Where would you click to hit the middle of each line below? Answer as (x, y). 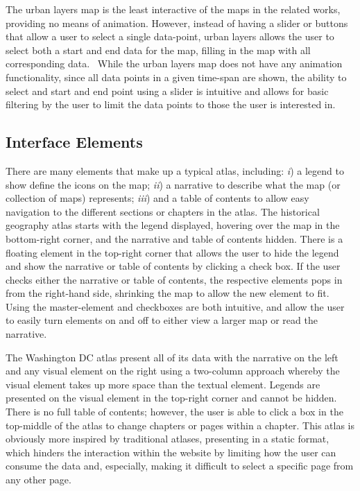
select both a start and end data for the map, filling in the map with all (158, 50)
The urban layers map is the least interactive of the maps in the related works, (173, 9)
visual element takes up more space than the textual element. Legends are (163, 384)
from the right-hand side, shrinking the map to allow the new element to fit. (168, 293)
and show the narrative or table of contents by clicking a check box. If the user (173, 266)
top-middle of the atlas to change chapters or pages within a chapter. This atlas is (180, 425)
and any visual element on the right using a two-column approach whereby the (173, 371)
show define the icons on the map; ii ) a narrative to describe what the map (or (173, 184)
